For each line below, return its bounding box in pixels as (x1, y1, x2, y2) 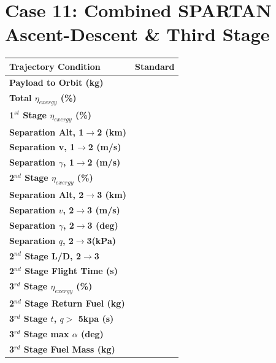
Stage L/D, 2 (25, 249, 81, 262)
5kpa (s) (78, 312, 114, 325)
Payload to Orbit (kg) (9, 75, 104, 88)
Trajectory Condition (9, 59, 101, 72)
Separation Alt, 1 (9, 125, 84, 138)
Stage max (23, 327, 69, 340)
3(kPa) (86, 234, 116, 246)
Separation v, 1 (9, 140, 75, 153)
